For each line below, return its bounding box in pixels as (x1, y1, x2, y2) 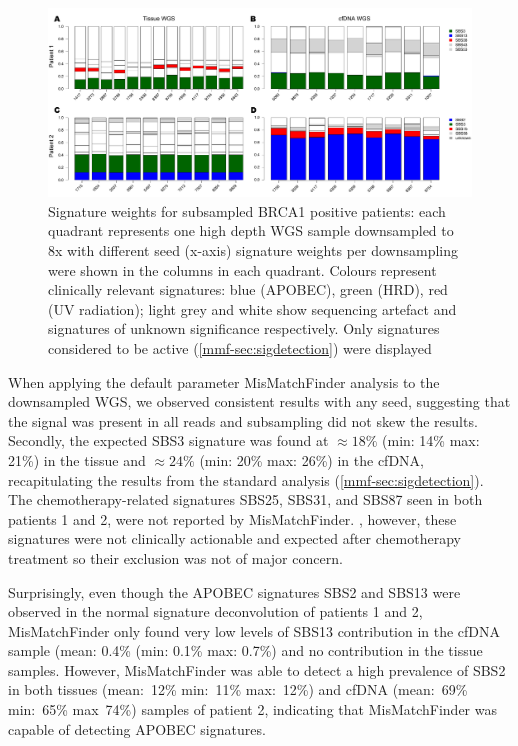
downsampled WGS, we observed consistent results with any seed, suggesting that (8, 391, 511, 412)
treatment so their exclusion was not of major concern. (8, 547, 343, 568)
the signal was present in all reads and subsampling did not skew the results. (8, 410, 478, 431)
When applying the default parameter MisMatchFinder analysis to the (8, 371, 440, 392)
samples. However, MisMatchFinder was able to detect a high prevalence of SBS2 (8, 659, 506, 680)
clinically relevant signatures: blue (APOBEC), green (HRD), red (48, 279, 448, 300)
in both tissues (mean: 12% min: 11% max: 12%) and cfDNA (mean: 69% (8, 679, 468, 700)
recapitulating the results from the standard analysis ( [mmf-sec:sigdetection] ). (8, 469, 484, 490)
